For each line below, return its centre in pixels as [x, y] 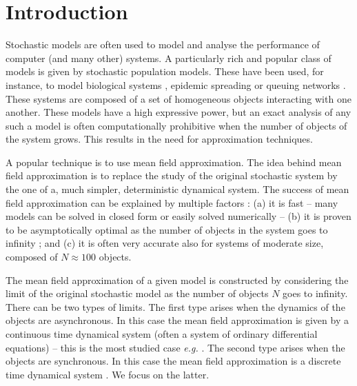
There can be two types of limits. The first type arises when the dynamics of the [175, 306]
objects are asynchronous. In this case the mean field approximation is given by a [177, 320]
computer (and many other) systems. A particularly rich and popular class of [169, 58]
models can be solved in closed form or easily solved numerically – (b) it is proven [178, 216]
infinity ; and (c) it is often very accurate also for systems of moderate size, [165, 243]
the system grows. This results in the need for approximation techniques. [159, 139]
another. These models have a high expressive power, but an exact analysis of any [178, 112]
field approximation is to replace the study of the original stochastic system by [172, 175]
